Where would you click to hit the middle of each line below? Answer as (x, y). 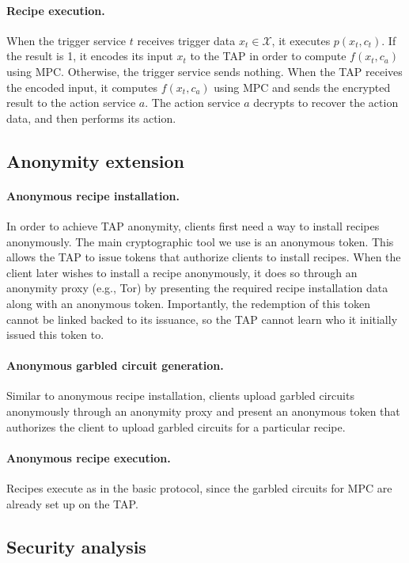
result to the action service (71, 103)
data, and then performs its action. (91, 118)
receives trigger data (186, 40)
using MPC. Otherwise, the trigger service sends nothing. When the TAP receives (204, 71)
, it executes (301, 40)
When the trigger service (66, 40)
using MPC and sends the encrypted (302, 87)
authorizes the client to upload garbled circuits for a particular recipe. (176, 426)
